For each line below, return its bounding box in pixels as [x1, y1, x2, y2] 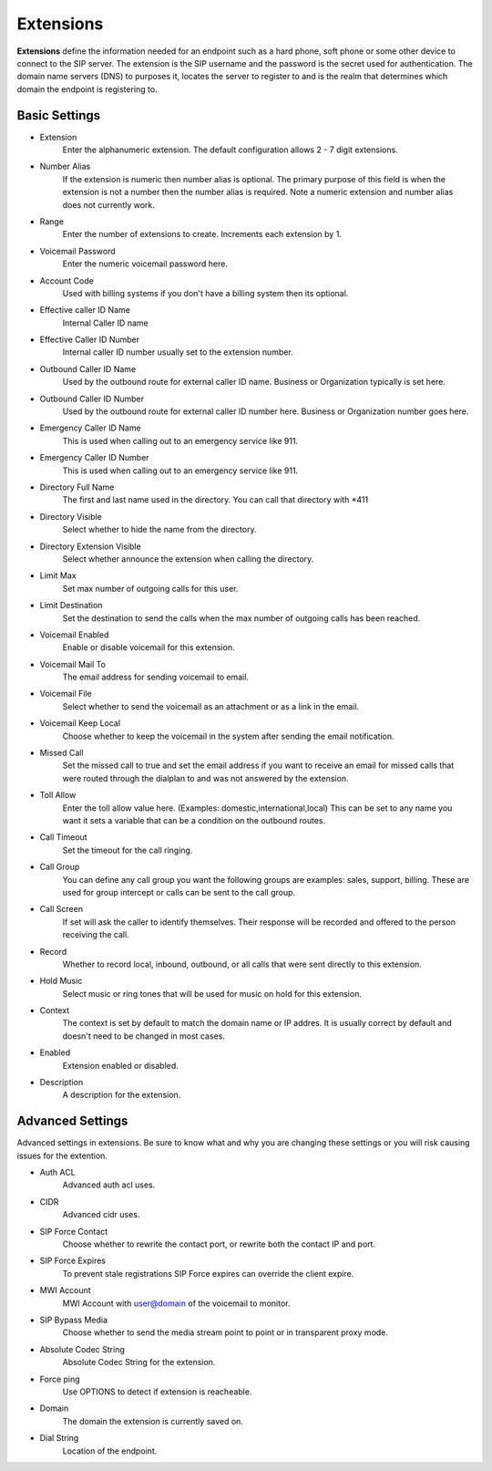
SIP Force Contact [39, 1226, 108, 1237]
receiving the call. [62, 929, 129, 940]
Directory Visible [39, 511, 102, 522]
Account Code [39, 275, 95, 286]
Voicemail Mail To [39, 658, 107, 669]
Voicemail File [39, 689, 92, 699]
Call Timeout [39, 832, 87, 843]
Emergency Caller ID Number [39, 452, 149, 463]
